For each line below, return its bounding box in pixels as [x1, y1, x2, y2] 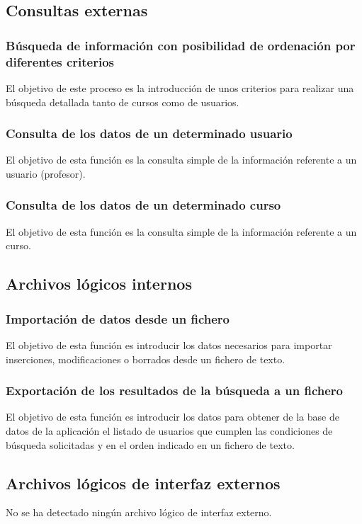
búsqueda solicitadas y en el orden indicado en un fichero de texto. [6, 437, 295, 452]
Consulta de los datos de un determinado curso [6, 196, 281, 214]
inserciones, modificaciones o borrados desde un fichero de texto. [6, 351, 285, 366]
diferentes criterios [6, 52, 115, 70]
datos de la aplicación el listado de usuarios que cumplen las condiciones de [6, 423, 333, 438]
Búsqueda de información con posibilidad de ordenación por [6, 36, 356, 54]
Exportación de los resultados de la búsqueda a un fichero [6, 382, 344, 399]
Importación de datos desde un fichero [6, 309, 230, 327]
